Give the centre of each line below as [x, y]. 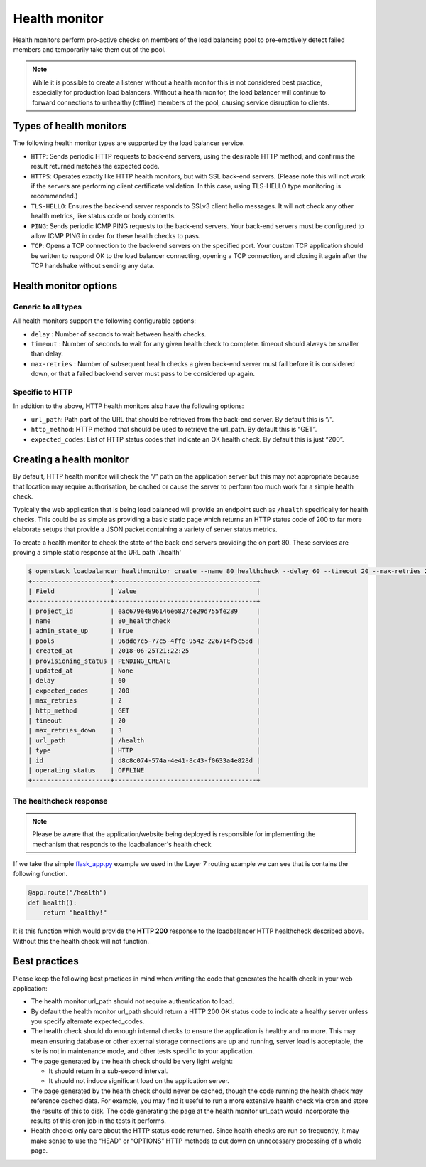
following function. [40, 874]
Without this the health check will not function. [81, 941]
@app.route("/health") [67, 893]
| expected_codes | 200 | [144, 691]
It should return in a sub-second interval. [108, 1071]
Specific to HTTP [43, 392]
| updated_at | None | [144, 671]
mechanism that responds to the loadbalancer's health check [122, 844]
